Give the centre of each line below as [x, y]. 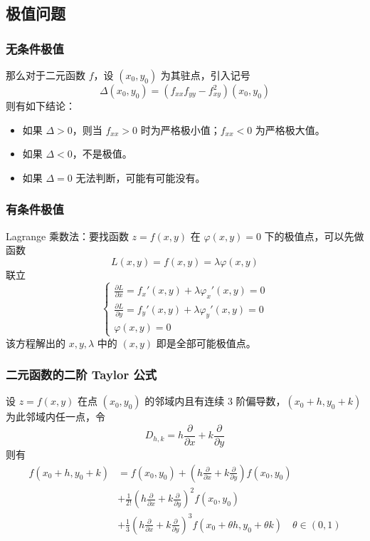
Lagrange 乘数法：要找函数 [67, 236]
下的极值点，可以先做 [314, 236]
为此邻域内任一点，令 [55, 417]
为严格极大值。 [290, 129]
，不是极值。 [102, 154]
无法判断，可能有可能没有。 [141, 177]
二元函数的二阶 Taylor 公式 [81, 375]
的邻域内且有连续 [185, 401]
